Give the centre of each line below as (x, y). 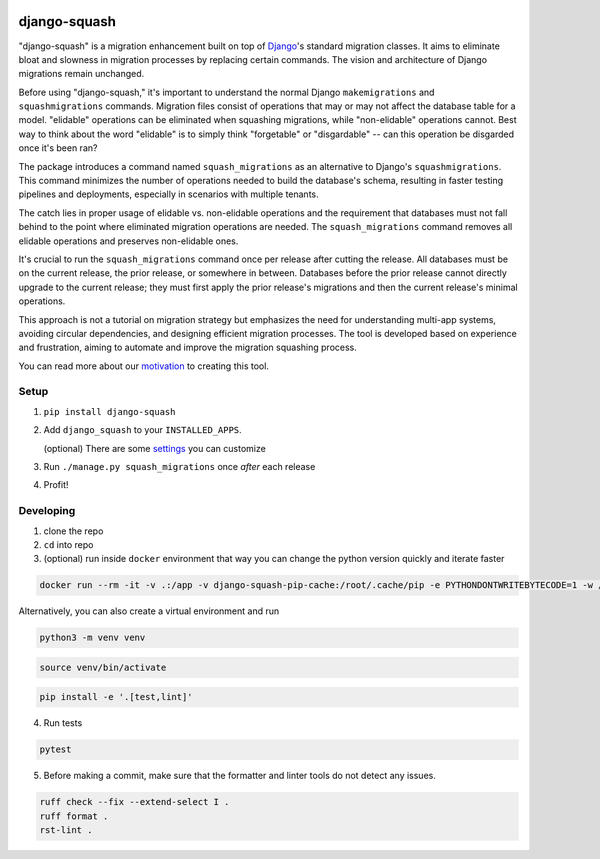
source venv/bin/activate (103, 667)
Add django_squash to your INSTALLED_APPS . (142, 430)
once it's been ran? (58, 148)
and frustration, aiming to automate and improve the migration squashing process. (187, 347)
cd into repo (68, 544)
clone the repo (73, 531)
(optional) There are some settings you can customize (155, 448)
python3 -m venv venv (92, 638)
